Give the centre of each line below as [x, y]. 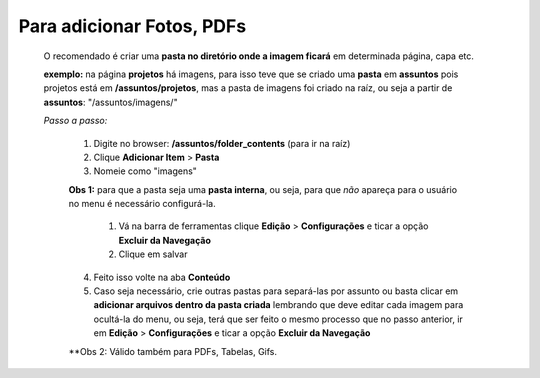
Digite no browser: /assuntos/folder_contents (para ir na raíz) [222, 143]
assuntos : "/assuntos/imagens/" [111, 102]
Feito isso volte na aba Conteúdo [162, 277]
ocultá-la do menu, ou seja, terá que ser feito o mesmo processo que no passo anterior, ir [278, 319]
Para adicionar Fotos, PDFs [132, 26]
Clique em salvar [153, 254]
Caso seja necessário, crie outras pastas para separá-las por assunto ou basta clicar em [276, 291]
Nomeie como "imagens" [145, 171]
